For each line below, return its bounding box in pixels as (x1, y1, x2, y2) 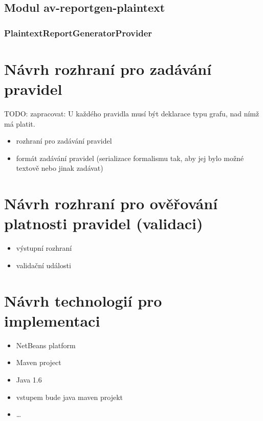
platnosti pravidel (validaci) (4, 213, 203, 234)
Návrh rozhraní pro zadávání (4, 58, 212, 79)
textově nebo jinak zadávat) (16, 163, 103, 173)
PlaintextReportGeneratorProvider (4, 26, 152, 39)
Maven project (16, 357, 61, 368)
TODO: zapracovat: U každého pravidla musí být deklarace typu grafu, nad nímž (4, 108, 259, 118)
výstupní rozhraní (16, 243, 72, 253)
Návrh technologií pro (4, 290, 162, 311)
